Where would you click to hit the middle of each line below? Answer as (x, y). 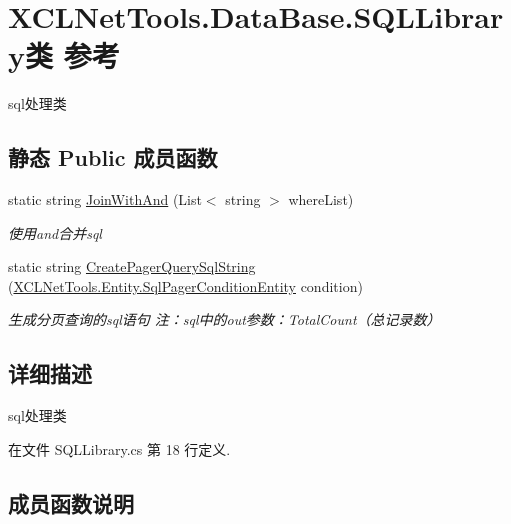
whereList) (321, 199)
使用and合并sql (55, 232)
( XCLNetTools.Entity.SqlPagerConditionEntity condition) (185, 285)
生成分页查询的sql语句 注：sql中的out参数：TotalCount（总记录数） (224, 319)
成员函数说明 (71, 502)
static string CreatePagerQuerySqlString (132, 266)
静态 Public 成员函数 (113, 157)
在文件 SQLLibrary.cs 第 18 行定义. (119, 448)
